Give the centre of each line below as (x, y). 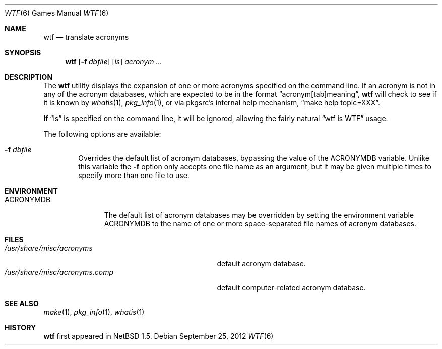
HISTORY (20, 328)
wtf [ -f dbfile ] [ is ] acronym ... (114, 61)
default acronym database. (261, 264)
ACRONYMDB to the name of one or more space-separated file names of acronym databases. (260, 224)
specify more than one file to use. (134, 175)
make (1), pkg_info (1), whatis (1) (94, 312)
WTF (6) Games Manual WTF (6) (57, 13)
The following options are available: (102, 134)
